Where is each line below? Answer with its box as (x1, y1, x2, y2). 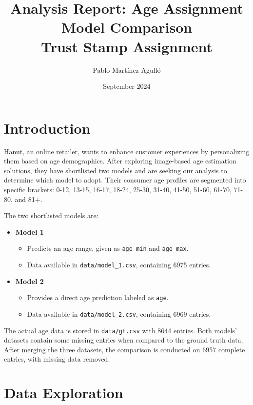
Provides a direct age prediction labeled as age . (27, 292, 169, 303)
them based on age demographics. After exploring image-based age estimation (4, 156, 236, 166)
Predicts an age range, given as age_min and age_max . (27, 243, 189, 253)
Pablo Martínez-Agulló (93, 64, 161, 75)
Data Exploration (4, 383, 123, 403)
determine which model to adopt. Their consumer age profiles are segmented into (4, 175, 246, 185)
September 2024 (103, 81, 151, 91)
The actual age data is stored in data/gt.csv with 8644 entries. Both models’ (4, 325, 237, 335)
